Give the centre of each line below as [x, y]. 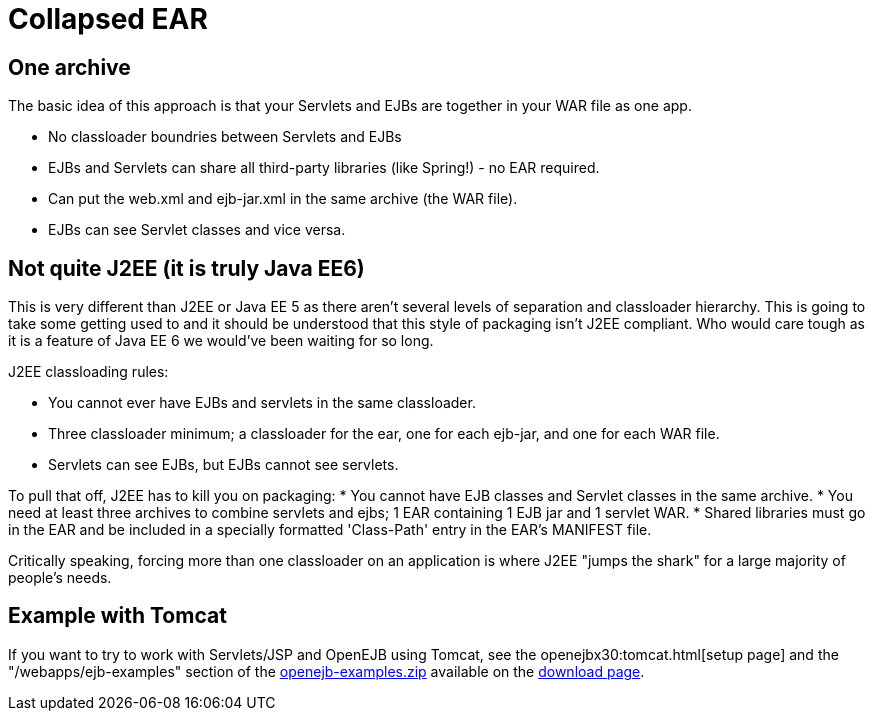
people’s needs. [60, 578]
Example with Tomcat [117, 616]
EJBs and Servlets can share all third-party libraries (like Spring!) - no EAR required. [324, 168]
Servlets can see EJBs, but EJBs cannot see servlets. [223, 465]
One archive [69, 67]
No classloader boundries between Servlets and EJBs [225, 137]
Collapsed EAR [108, 19]
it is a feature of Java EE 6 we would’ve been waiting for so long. [221, 341]
